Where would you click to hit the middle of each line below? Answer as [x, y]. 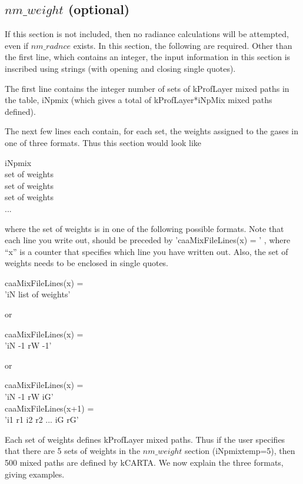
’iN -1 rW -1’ [28, 345]
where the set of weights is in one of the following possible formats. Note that [144, 228]
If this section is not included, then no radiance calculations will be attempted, [147, 34]
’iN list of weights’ [38, 294]
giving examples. [35, 474]
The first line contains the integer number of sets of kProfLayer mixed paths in [147, 88]
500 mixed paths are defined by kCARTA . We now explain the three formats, [144, 463]
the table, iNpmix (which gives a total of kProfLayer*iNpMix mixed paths [139, 100]
